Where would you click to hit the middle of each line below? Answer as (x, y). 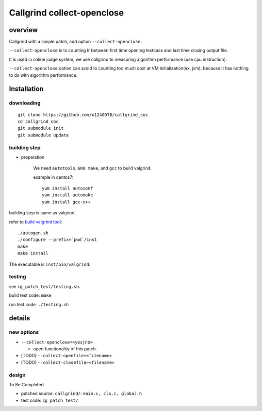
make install (33, 253)
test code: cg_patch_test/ (50, 400)
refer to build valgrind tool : (36, 222)
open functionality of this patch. (65, 349)
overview (24, 30)
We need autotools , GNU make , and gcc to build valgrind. (92, 168)
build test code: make (30, 295)
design (17, 375)
